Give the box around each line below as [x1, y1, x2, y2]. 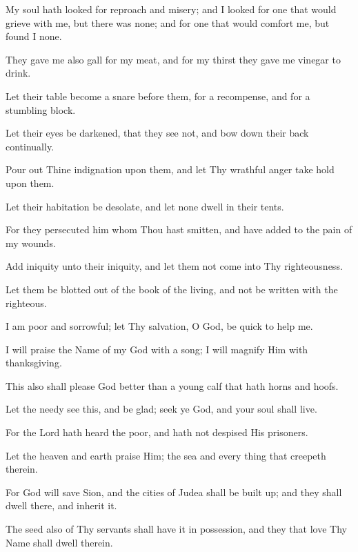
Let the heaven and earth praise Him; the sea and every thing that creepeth [6, 448, 326, 462]
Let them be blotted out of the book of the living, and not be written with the [6, 282, 338, 296]
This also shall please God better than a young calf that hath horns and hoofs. [6, 378, 339, 393]
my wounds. [6, 235, 56, 250]
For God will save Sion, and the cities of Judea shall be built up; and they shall [6, 484, 342, 499]
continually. [6, 139, 54, 153]
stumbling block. [6, 102, 76, 117]
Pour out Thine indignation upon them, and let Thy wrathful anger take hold [6, 162, 335, 177]
